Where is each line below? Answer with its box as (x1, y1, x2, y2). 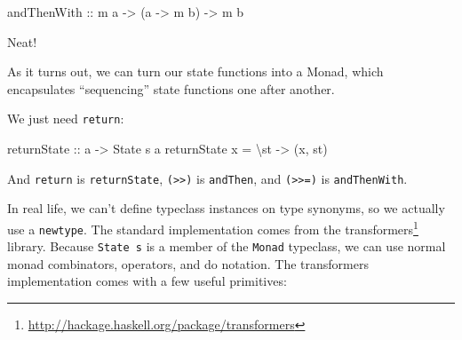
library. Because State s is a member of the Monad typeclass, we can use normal (7, 237, 446, 256)
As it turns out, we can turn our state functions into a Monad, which (7, 62, 384, 81)
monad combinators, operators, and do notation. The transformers (7, 254, 369, 273)
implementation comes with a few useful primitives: (7, 272, 287, 290)
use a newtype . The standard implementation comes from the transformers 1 (7, 217, 418, 238)
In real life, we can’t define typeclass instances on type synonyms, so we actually (7, 199, 445, 217)
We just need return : (7, 109, 124, 128)
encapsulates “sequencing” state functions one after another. (7, 79, 335, 98)
